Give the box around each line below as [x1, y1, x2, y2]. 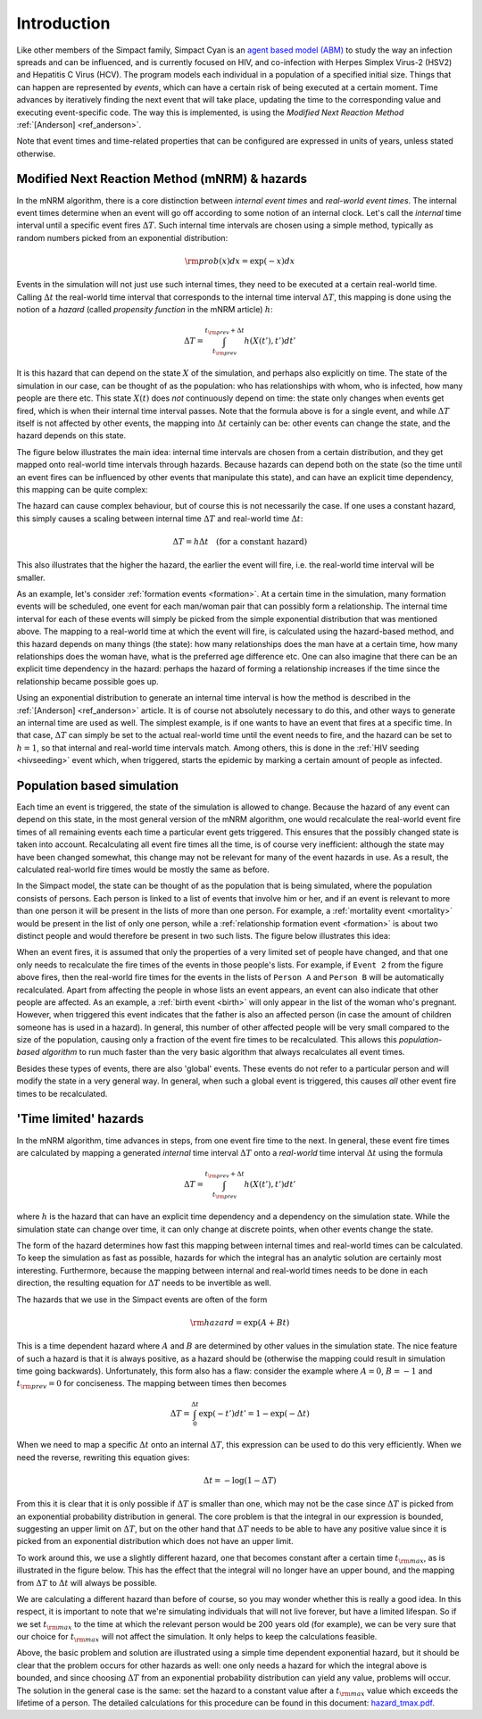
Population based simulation [16, 777, 179, 793]
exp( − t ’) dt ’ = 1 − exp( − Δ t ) [198, 1408, 310, 1419]
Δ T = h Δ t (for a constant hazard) [172, 536, 308, 546]
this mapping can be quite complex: [16, 484, 148, 494]
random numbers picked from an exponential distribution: [16, 232, 229, 243]
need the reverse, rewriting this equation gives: [16, 1451, 190, 1463]
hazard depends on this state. [16, 430, 127, 441]
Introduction [16, 13, 111, 33]
